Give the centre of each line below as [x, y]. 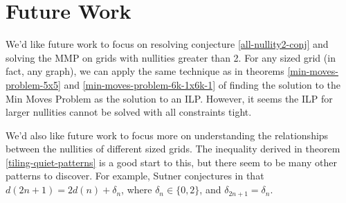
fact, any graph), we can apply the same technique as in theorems [145, 71]
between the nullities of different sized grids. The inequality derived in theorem [173, 149]
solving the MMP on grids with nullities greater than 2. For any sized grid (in [171, 57]
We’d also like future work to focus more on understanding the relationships [167, 135]
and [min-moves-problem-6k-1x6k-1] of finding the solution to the [202, 84]
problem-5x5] [33, 84]
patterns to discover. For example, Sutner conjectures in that [135, 176]
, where [137, 189]
